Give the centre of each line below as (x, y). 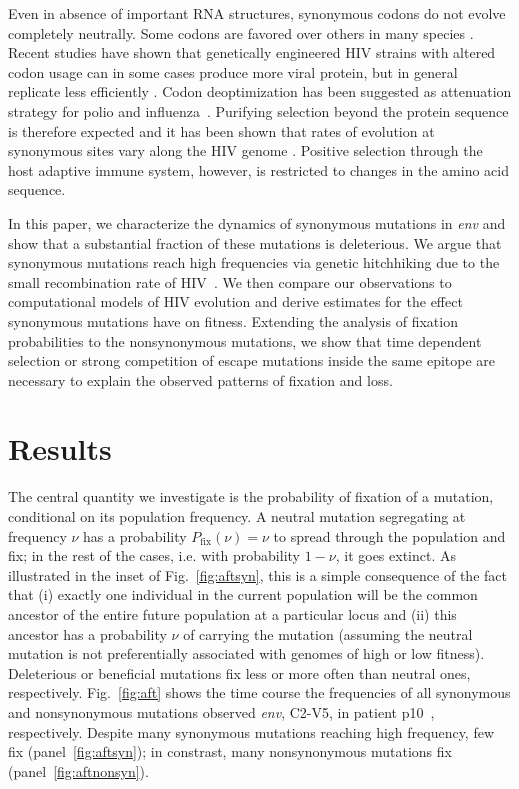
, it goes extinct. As (396, 555)
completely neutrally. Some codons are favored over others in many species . (241, 32)
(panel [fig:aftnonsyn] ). (78, 770)
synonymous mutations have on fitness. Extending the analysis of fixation (233, 320)
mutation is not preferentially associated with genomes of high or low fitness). (246, 653)
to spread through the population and (389, 535)
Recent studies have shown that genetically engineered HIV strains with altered (252, 52)
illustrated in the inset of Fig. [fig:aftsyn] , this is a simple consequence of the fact (257, 574)
